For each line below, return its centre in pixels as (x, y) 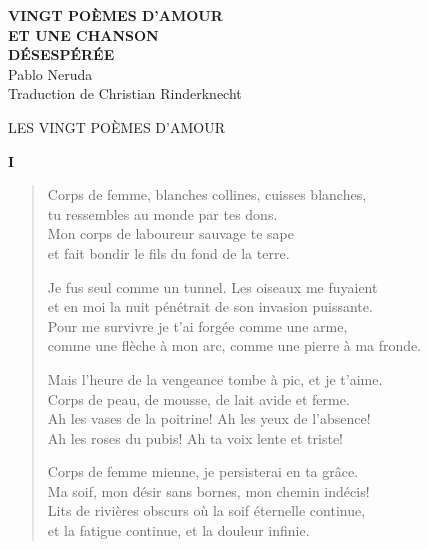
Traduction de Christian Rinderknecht (125, 93)
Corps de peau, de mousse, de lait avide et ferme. (198, 398)
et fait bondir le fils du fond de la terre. (168, 252)
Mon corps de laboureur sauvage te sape (170, 233)
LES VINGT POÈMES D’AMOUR (116, 126)
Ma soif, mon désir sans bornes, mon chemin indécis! (208, 490)
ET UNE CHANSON (83, 34)
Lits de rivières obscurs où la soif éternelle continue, (206, 510)
